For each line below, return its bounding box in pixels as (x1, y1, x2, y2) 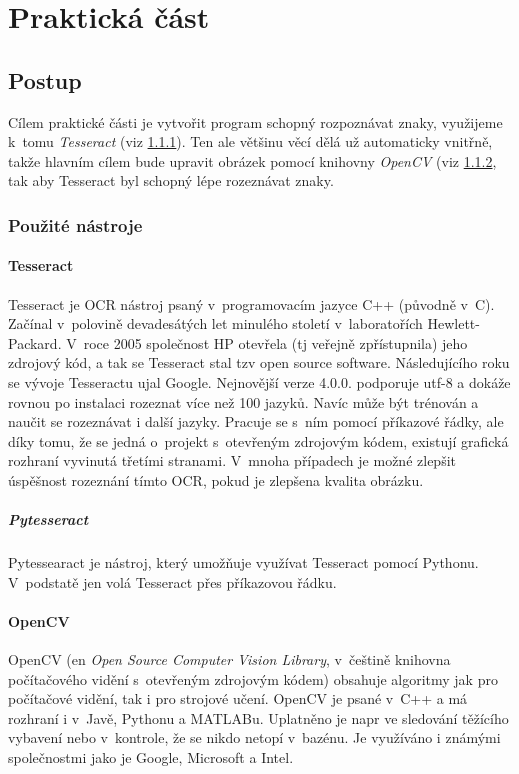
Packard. (8, 332, 62, 353)
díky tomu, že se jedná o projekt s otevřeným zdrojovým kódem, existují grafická (8, 430, 509, 451)
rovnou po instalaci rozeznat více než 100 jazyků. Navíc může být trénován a (8, 391, 479, 412)
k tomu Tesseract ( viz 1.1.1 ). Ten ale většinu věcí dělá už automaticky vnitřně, (8, 131, 493, 152)
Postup (8, 64, 82, 95)
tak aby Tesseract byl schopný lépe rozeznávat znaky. (8, 170, 334, 191)
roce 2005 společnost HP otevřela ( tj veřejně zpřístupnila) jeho (83, 332, 468, 353)
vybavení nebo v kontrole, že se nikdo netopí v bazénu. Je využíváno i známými (8, 727, 501, 748)
